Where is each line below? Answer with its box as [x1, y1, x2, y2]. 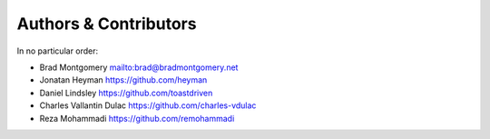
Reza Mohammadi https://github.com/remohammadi [39, 113, 235, 124]
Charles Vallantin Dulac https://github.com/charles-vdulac [39, 100, 257, 111]
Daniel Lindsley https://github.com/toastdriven [39, 87, 213, 98]
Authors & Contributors [16, 14, 197, 34]
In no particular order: [16, 45, 99, 56]
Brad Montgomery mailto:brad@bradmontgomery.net [39, 62, 239, 73]
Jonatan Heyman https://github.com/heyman [39, 74, 208, 85]
